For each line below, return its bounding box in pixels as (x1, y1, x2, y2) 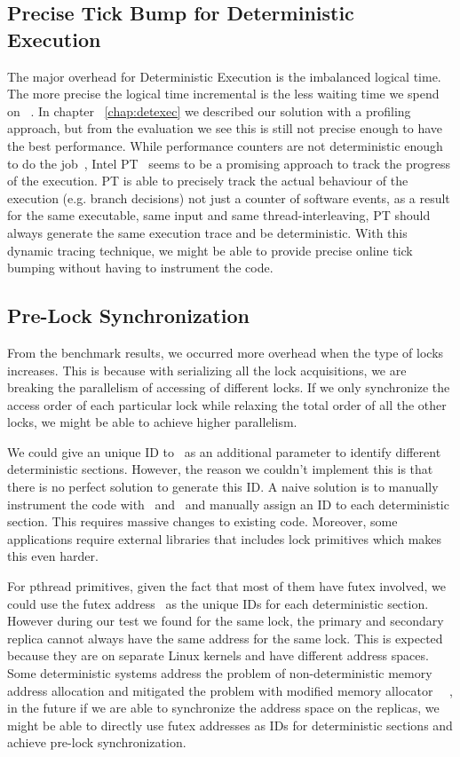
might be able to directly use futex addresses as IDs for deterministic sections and (7, 715, 453, 734)
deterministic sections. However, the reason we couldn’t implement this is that (7, 460, 433, 478)
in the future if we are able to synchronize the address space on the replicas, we (7, 698, 440, 717)
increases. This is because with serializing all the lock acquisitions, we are (7, 360, 407, 379)
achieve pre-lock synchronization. (7, 733, 186, 752)
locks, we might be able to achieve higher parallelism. (7, 413, 297, 431)
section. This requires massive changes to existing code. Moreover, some (7, 512, 398, 531)
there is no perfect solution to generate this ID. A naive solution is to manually (7, 477, 439, 496)
